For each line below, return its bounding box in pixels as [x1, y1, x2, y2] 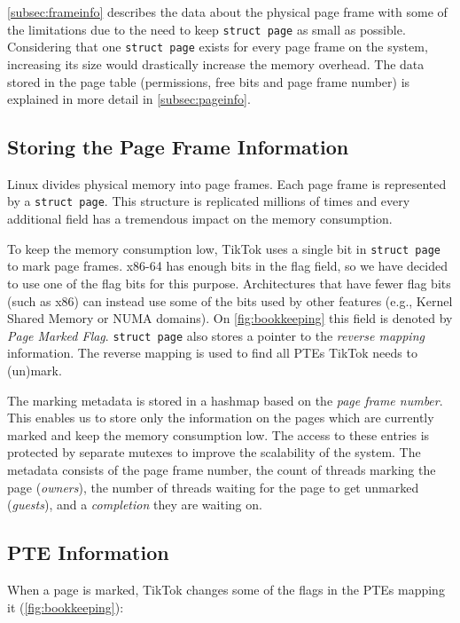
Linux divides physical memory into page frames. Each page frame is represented [7, 174, 447, 193]
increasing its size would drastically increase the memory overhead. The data [7, 54, 425, 73]
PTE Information [7, 539, 169, 566]
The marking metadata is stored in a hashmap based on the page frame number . [7, 390, 443, 409]
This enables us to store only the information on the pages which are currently [7, 408, 434, 427]
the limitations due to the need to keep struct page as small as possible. [7, 20, 406, 38]
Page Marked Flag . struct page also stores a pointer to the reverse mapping [7, 326, 425, 344]
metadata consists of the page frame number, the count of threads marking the [7, 460, 436, 478]
